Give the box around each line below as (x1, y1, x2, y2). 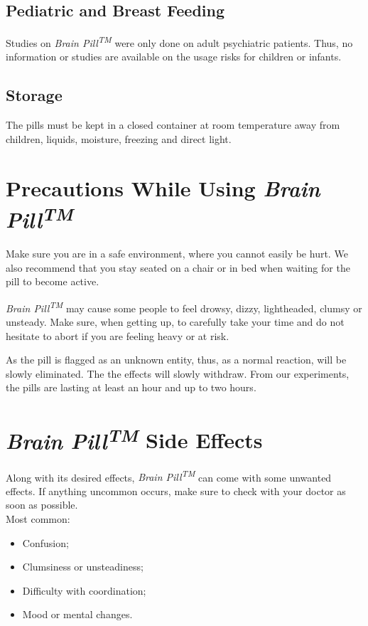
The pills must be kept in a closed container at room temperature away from (6, 117, 340, 132)
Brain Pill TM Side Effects (6, 422, 263, 455)
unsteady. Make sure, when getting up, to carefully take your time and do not (6, 314, 345, 329)
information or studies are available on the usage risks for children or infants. (6, 49, 342, 64)
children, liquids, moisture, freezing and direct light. (6, 131, 232, 146)
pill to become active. (6, 274, 99, 289)
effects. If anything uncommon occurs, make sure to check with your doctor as (6, 483, 346, 498)
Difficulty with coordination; (22, 583, 146, 598)
